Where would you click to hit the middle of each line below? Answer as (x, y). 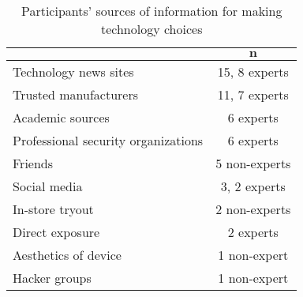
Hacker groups (52, 278)
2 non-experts (253, 209)
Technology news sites (73, 71)
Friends (33, 163)
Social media (48, 186)
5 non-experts (253, 163)
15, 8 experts (253, 71)
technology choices (151, 29)
